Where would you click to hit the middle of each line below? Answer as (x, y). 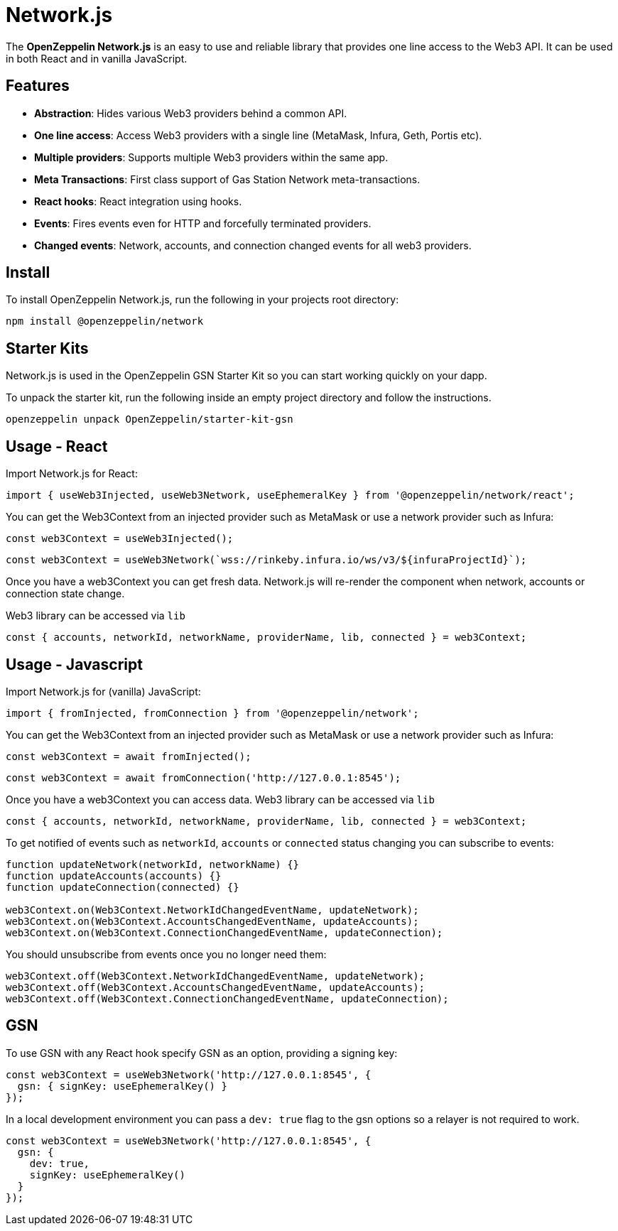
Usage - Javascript (74, 664)
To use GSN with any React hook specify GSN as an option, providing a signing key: (202, 1053)
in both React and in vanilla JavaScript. (97, 58)
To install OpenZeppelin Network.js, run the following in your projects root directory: (202, 300)
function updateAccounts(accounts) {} (114, 875)
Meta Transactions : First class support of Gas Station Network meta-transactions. (227, 179)
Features (38, 86)
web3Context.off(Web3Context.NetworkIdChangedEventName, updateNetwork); (216, 976)
